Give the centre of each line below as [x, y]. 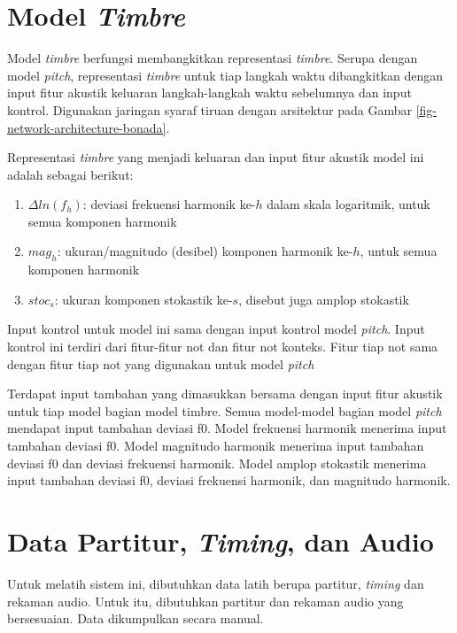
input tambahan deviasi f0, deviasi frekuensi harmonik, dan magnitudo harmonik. [229, 480]
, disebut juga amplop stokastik [324, 299]
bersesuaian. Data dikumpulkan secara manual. [136, 618]
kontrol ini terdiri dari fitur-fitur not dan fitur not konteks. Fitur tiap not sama [223, 347]
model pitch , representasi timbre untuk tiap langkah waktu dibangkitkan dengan [225, 75]
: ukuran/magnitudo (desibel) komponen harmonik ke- [205, 251]
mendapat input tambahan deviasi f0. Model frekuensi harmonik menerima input [227, 428]
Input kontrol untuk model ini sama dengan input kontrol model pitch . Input [216, 329]
